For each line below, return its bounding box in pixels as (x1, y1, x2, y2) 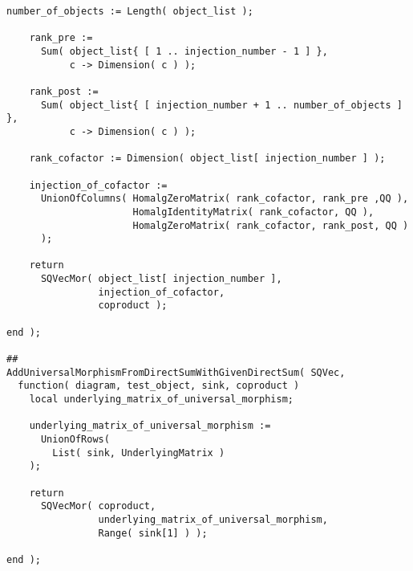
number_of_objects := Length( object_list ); (6, 6, 253, 17)
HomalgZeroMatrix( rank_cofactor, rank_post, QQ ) (132, 219, 409, 231)
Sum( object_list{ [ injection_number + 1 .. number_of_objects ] (40, 99, 403, 111)
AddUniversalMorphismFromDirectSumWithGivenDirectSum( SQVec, (6, 366, 346, 378)
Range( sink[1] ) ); (98, 527, 208, 539)
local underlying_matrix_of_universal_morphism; (29, 394, 294, 406)
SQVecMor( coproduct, (40, 500, 156, 512)
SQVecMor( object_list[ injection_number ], (40, 273, 282, 285)
